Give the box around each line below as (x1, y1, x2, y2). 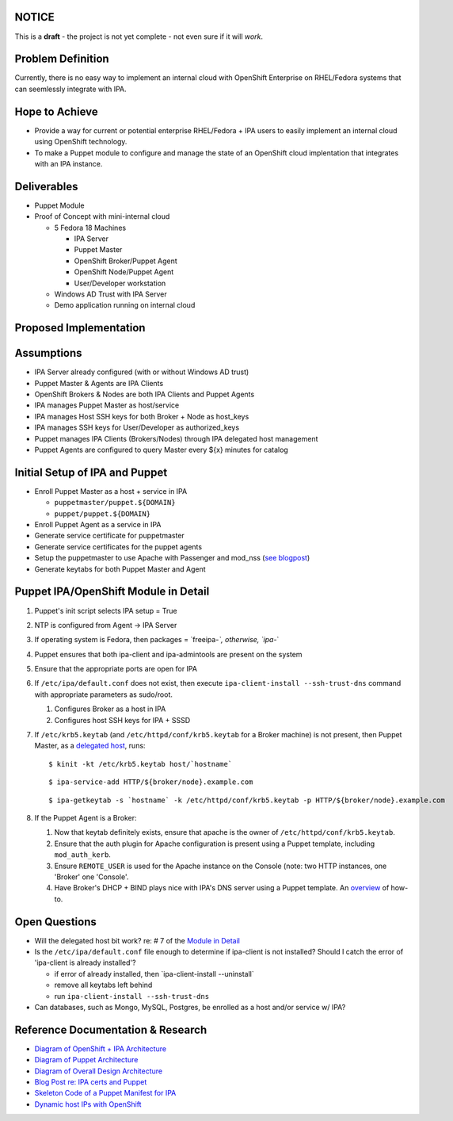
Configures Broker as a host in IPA (54, 704, 166, 714)
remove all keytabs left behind (54, 980, 153, 990)
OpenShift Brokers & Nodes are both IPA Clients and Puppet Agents (34, 389, 255, 400)
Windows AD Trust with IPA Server (54, 289, 167, 299)
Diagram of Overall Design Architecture (34, 1066, 162, 1076)
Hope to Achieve (14, 105, 98, 118)
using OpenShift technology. (34, 137, 128, 147)
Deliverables (14, 179, 78, 193)
